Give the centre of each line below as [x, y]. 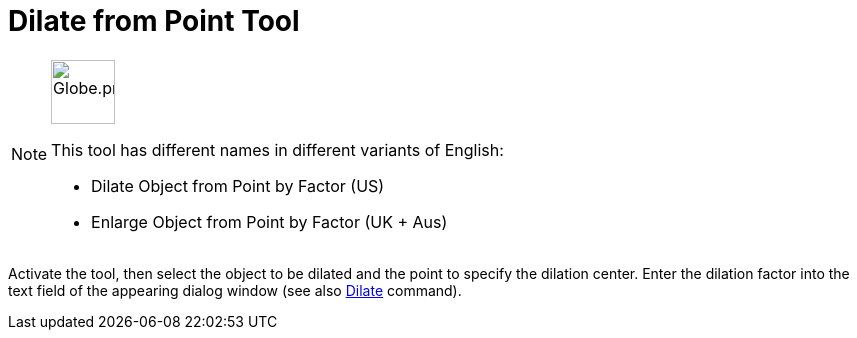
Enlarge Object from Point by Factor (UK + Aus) [269, 221]
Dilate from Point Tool [154, 21]
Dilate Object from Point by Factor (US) [238, 185]
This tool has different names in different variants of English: [277, 149]
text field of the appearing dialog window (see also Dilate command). [235, 290]
